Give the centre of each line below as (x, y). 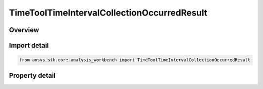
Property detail (32, 75)
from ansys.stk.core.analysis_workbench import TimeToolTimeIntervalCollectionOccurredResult (135, 60)
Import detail (29, 45)
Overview (24, 30)
